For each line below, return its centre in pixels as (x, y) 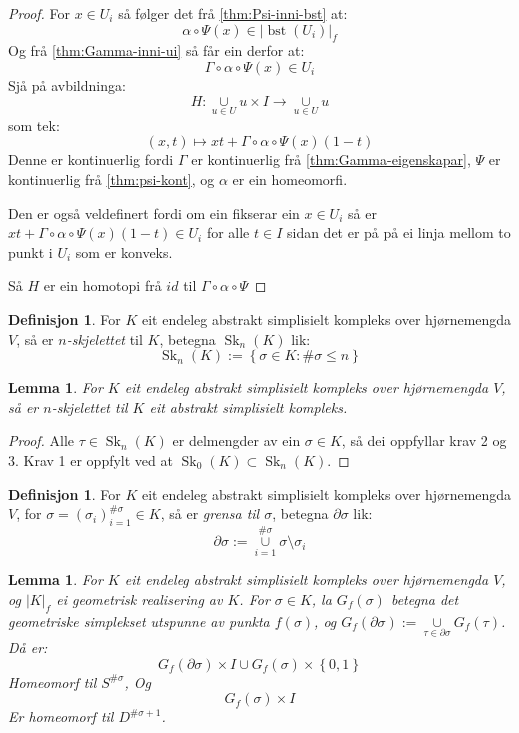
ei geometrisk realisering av (139, 598)
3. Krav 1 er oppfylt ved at (90, 459)
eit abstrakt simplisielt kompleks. (248, 406)
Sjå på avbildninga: (67, 84)
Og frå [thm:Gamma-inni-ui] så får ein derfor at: (156, 50)
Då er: (28, 646)
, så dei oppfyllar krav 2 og (424, 440)
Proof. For (39, 13)
